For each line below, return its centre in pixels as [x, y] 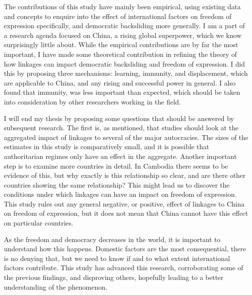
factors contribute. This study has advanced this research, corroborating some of [124, 268]
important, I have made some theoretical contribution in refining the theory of [120, 54]
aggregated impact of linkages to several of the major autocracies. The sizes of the [126, 137]
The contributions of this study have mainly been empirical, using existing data [122, 6]
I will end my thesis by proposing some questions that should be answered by [119, 118]
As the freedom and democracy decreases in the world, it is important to [112, 239]
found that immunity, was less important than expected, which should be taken [122, 92]
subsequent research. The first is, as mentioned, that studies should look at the [121, 128]
